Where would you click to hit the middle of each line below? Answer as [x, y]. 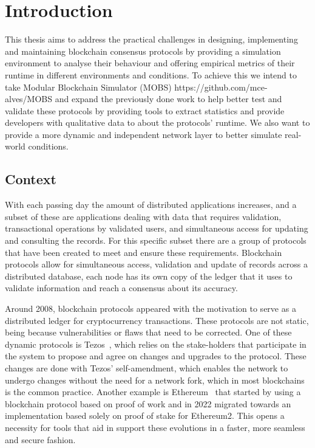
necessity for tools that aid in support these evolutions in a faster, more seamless [155, 427]
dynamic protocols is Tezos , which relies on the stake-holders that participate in [156, 344]
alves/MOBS [29, 99]
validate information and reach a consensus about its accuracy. [121, 288]
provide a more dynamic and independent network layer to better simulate [144, 134]
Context [31, 179]
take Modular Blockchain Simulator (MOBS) [88, 87]
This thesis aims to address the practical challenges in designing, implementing [151, 39]
